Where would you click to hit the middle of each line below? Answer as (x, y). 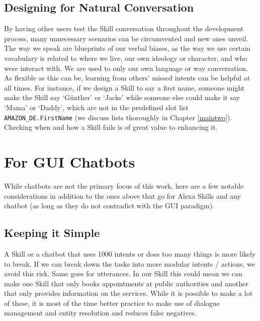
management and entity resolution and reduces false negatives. (100, 313)
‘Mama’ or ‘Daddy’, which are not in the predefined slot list (96, 107)
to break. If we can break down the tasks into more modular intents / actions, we (129, 263)
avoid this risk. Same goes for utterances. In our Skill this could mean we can (123, 273)
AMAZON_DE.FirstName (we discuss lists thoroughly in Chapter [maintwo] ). (118, 117)
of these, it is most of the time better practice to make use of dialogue (112, 303)
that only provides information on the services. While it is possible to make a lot (128, 293)
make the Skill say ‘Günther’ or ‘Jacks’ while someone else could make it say (122, 97)
